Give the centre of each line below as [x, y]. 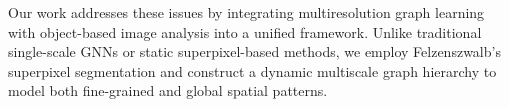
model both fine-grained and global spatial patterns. [168, 90]
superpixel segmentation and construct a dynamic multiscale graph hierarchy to [252, 70]
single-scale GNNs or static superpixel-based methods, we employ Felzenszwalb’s [254, 51]
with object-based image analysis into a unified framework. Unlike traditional [245, 31]
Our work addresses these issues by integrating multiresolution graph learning [246, 12]
